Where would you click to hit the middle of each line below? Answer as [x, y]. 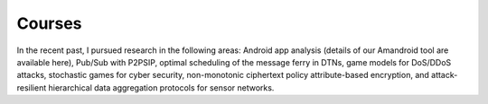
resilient [32, 87]
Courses [49, 23]
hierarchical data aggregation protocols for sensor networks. [161, 87]
